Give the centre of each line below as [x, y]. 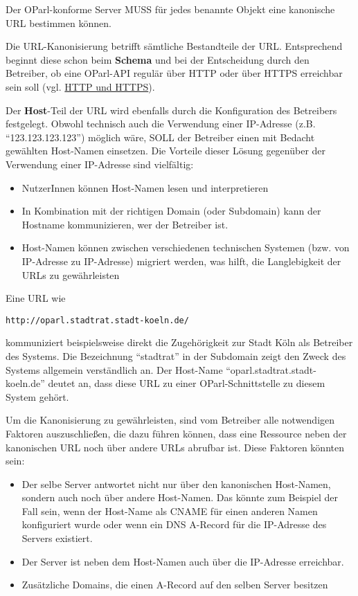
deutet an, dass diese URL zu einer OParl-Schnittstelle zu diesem [187, 383]
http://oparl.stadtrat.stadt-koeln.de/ [97, 320]
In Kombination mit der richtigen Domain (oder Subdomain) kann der [171, 211]
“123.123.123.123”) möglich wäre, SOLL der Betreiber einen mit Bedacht [160, 137]
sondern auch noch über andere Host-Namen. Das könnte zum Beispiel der [180, 497]
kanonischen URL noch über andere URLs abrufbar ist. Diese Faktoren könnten [175, 447]
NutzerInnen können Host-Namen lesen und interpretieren [145, 187]
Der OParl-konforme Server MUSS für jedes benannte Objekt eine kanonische [170, 9]
